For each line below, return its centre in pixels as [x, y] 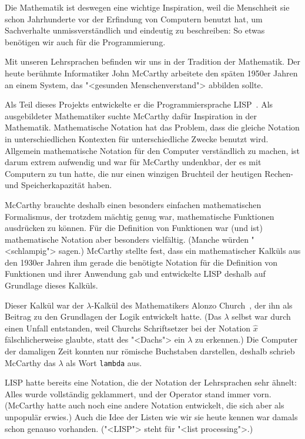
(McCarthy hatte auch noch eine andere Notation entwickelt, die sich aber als [145, 405]
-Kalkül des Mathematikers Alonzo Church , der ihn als [192, 305]
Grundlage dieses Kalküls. [51, 285]
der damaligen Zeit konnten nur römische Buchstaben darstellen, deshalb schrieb [150, 351]
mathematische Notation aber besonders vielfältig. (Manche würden [127, 239]
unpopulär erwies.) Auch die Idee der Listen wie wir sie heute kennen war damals [151, 417]
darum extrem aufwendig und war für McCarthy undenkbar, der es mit [133, 162]
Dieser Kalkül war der [44, 305]
